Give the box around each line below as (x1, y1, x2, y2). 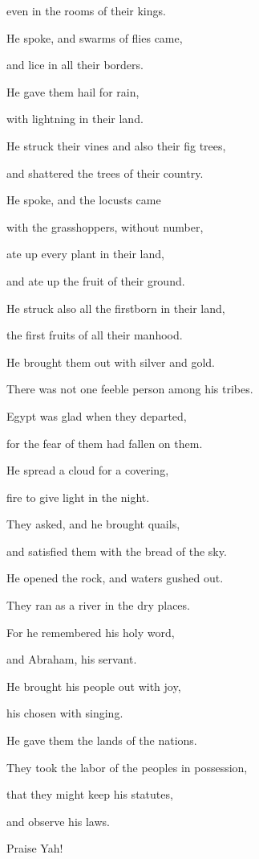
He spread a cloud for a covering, (6, 462, 169, 479)
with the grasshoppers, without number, (6, 218, 204, 235)
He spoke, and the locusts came (6, 191, 161, 208)
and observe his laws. (6, 812, 110, 829)
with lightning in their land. (6, 110, 144, 127)
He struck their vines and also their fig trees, (6, 137, 226, 154)
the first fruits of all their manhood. (6, 327, 183, 343)
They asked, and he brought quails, (6, 516, 180, 532)
